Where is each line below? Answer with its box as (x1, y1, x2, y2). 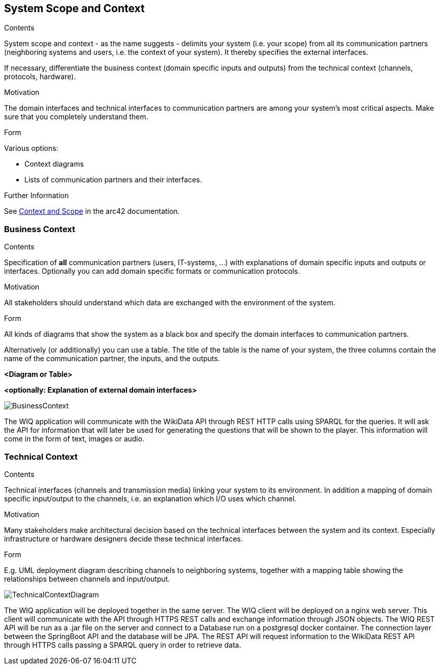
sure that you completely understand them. (4, 112, 148, 121)
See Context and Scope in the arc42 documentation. (4, 207, 180, 216)
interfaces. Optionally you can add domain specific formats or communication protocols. (4, 267, 300, 276)
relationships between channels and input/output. (4, 574, 170, 583)
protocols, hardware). (4, 72, 76, 81)
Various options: (4, 144, 58, 153)
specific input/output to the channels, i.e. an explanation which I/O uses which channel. (4, 494, 297, 503)
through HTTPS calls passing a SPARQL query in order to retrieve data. (4, 640, 241, 649)
